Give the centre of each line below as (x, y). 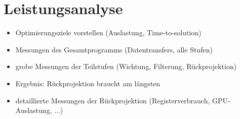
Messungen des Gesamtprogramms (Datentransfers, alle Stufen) (114, 49)
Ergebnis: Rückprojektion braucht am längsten (88, 83)
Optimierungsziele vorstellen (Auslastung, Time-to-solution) (108, 33)
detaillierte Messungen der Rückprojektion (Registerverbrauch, (113, 100)
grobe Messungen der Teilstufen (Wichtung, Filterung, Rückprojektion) (126, 66)
